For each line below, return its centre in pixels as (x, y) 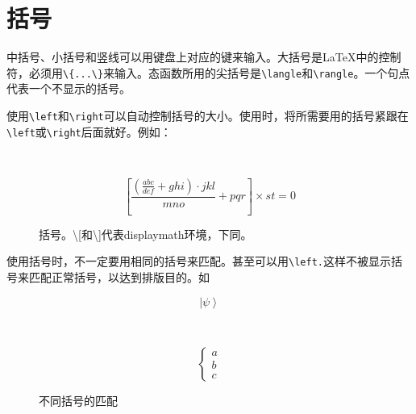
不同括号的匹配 (78, 401)
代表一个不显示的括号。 (69, 88)
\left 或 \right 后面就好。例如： (89, 131)
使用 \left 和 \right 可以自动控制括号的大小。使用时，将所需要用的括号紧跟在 (208, 115)
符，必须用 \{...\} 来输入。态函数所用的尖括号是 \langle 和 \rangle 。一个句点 (208, 72)
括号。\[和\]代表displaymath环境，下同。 (146, 234)
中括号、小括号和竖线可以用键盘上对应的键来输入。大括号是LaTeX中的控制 (204, 57)
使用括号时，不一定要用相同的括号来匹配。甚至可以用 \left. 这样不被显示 (199, 261)
